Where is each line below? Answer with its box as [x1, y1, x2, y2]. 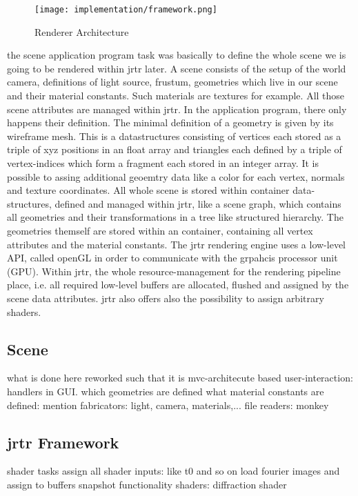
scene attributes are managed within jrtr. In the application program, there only [7, 101, 347, 116]
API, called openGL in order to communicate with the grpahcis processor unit [7, 250, 338, 265]
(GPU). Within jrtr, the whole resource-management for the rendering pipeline [7, 264, 341, 278]
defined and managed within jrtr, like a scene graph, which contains [54, 196, 341, 210]
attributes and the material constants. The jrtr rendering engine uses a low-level [7, 237, 346, 251]
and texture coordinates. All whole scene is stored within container [7, 183, 290, 197]
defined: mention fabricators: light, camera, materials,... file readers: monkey [7, 397, 329, 412]
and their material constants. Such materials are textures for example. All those [7, 88, 345, 103]
